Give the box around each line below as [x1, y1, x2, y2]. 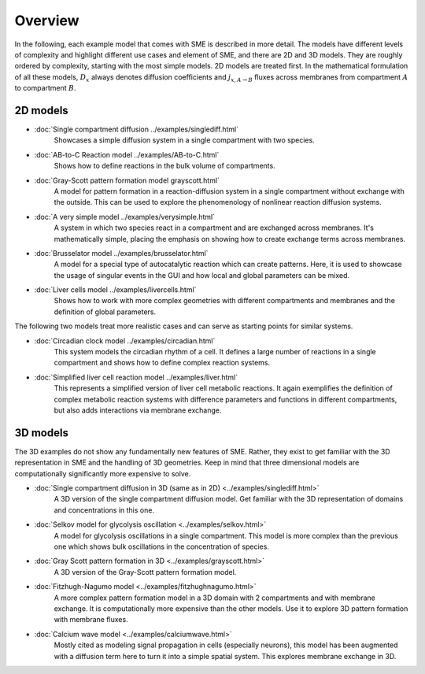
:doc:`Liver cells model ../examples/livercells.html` [34, 285, 197, 294]
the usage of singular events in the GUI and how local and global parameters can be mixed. [54, 270, 350, 280]
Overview [14, 12, 79, 29]
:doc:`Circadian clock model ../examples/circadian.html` [34, 335, 216, 346]
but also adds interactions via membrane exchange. [54, 406, 222, 415]
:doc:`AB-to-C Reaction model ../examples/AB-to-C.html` [34, 150, 220, 159]
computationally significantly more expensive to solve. [14, 468, 191, 478]
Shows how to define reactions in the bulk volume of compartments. [54, 161, 275, 171]
